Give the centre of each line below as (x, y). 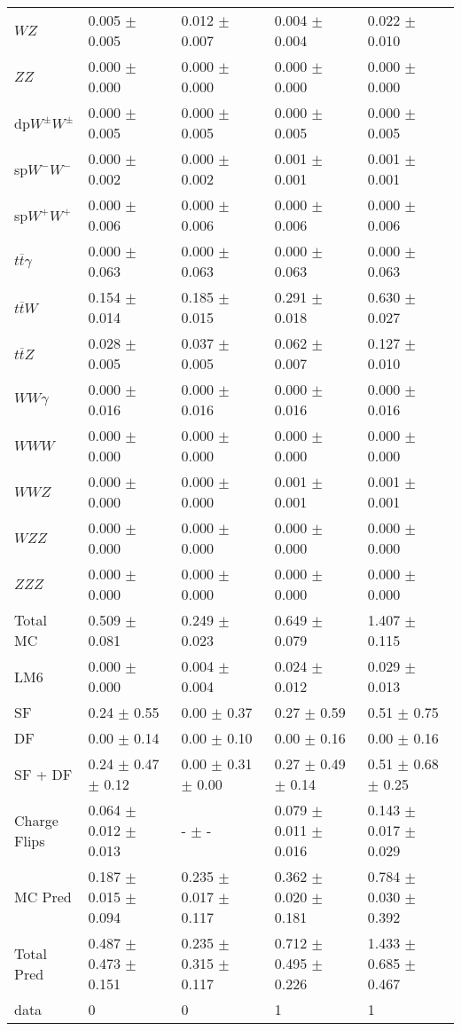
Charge (36, 820)
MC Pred (43, 897)
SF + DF (43, 774)
